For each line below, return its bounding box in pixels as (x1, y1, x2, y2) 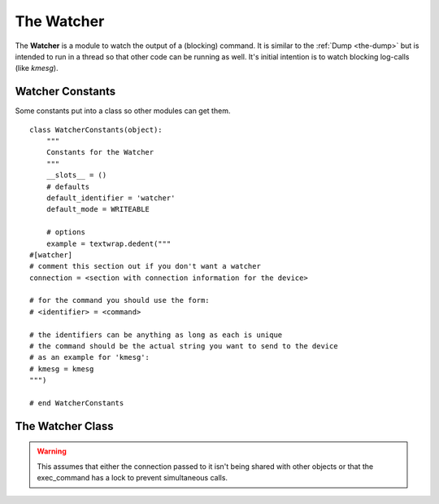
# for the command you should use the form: (29, 296, 211, 305)
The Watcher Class (15, 419, 114, 433)
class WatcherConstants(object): (29, 125, 163, 134)
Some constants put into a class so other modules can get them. (15, 106, 231, 116)
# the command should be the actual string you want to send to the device (29, 342, 338, 351)
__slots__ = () (46, 171, 107, 180)
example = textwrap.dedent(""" (46, 239, 172, 248)
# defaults (46, 182, 90, 191)
